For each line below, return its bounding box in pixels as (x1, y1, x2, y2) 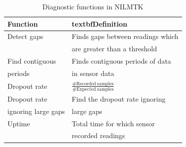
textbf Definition (72, 18, 128, 29)
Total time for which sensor (72, 118, 155, 128)
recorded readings (72, 130, 125, 141)
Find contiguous (7, 56, 56, 66)
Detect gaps (7, 31, 44, 41)
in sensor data (72, 68, 114, 78)
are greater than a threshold (72, 43, 157, 54)
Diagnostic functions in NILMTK (42, 1, 143, 11)
